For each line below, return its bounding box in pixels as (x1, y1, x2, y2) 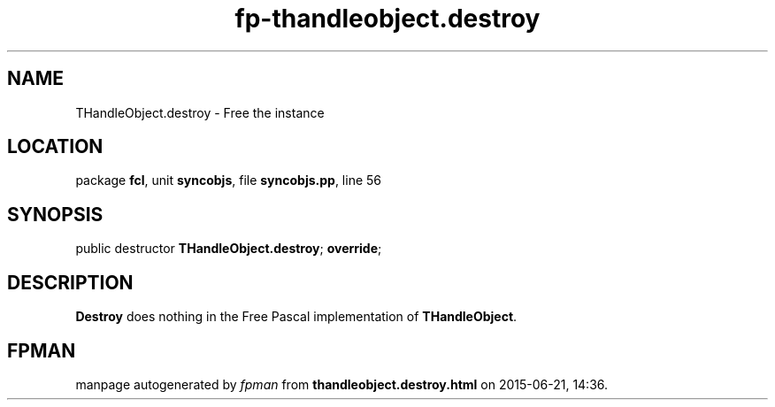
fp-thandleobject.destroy (234, 4, 541, 34)
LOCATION (7, 135, 104, 158)
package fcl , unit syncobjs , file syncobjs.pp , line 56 (75, 173, 382, 188)
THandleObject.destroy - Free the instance (75, 104, 325, 120)
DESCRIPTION (7, 271, 134, 294)
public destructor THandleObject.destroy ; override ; (75, 241, 382, 257)
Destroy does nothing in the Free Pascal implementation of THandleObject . (75, 309, 518, 325)
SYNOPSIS (7, 203, 104, 226)
